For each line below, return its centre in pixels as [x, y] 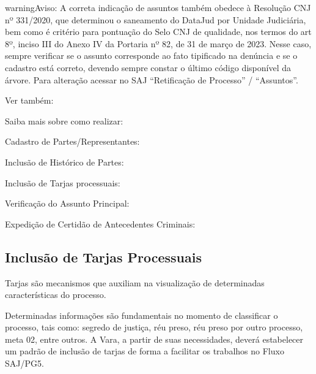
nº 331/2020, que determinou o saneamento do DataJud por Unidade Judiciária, [156, 19]
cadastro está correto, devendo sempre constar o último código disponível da [148, 67]
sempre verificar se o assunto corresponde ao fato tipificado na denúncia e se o [151, 55]
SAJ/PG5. [24, 363]
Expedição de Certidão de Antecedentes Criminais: [100, 223]
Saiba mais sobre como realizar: [64, 120]
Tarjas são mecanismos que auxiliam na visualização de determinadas [135, 282]
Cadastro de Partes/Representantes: [72, 141]
